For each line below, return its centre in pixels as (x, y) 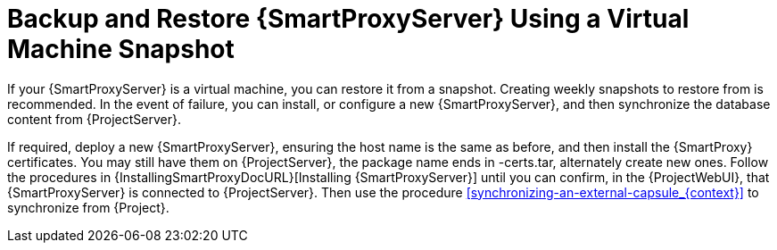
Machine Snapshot (121, 49)
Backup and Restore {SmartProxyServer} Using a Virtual (348, 19)
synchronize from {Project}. (88, 207)
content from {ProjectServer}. (95, 119)
